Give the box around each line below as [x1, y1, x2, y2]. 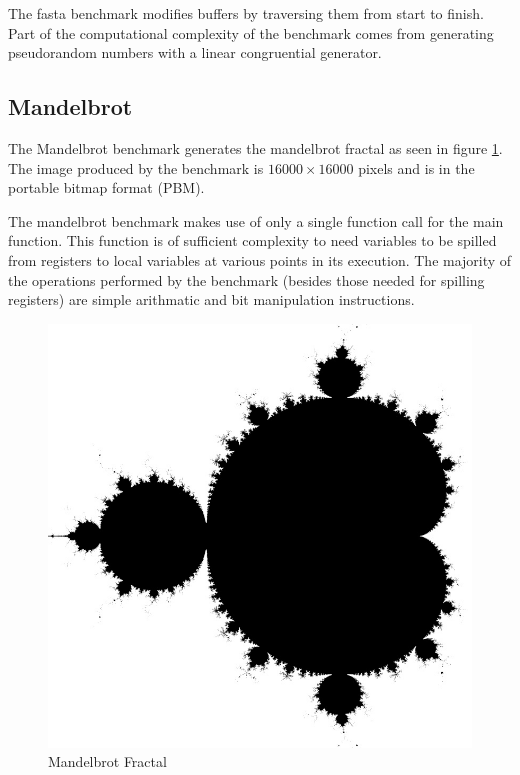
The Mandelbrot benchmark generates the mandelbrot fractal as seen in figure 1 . [8, 137, 503, 158]
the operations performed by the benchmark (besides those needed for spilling [8, 269, 485, 290]
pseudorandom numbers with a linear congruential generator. [8, 42, 382, 63]
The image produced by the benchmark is [8, 157, 264, 178]
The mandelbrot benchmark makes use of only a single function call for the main [8, 210, 504, 231]
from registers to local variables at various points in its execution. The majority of [8, 249, 512, 270]
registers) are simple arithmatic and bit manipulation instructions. [8, 289, 415, 310]
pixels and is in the [358, 157, 475, 178]
